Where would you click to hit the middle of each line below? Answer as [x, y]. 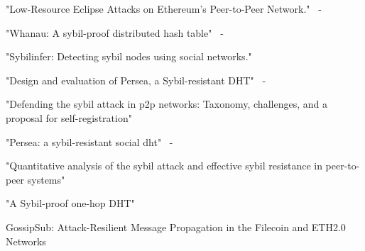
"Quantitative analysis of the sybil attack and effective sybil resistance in [164, 166]
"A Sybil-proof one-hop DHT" [70, 203]
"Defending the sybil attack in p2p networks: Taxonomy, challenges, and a [167, 104]
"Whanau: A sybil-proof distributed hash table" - [115, 32]
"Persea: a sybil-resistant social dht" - [89, 141]
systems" [46, 179]
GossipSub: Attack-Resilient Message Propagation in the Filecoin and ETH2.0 [176, 227]
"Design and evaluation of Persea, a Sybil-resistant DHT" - [136, 80]
